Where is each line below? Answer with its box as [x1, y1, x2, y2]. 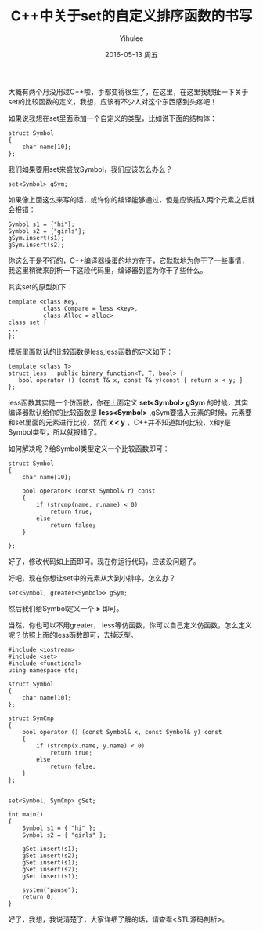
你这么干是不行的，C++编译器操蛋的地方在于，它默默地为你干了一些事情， [8, 256, 249, 265]
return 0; [22, 893, 55, 900]
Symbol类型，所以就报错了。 [8, 427, 102, 436]
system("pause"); [22, 886, 79, 894]
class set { [8, 318, 47, 326]
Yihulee [119, 33, 144, 43]
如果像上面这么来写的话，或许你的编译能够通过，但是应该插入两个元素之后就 [8, 195, 255, 204]
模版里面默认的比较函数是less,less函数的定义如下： [8, 347, 174, 356]
